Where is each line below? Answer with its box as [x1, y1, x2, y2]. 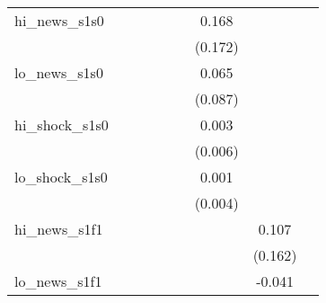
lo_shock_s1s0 [14, 166, 108, 187]
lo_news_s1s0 [14, 62, 103, 83]
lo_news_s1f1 [14, 271, 102, 291]
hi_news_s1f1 [14, 218, 103, 239]
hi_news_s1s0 [14, 10, 104, 31]
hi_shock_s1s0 [14, 114, 109, 135]
